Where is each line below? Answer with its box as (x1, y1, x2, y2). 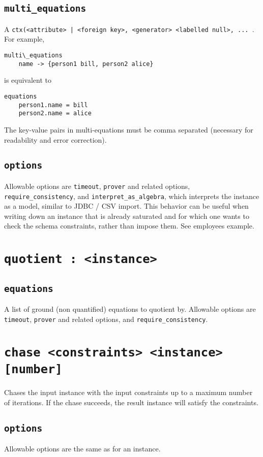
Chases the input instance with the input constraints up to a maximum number (4, 387, 253, 398)
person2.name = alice (18, 110, 92, 117)
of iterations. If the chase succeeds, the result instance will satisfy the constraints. (4, 397, 258, 407)
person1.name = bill (18, 101, 88, 109)
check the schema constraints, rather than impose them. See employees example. (4, 220, 254, 231)
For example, (4, 34, 45, 44)
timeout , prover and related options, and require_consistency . (4, 313, 208, 324)
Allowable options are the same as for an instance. (4, 443, 161, 454)
